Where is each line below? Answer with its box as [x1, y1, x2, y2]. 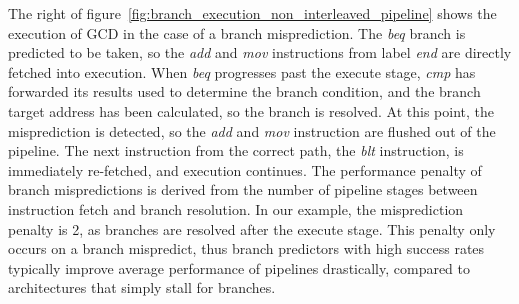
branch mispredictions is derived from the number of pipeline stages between [8, 179, 478, 200]
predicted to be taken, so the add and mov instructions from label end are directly [8, 42, 512, 63]
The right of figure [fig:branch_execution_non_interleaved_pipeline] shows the [8, 3, 497, 23]
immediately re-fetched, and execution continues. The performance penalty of [8, 159, 482, 180]
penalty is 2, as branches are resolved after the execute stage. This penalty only [8, 218, 496, 239]
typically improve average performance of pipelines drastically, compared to [8, 257, 471, 278]
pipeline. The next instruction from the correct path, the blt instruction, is [8, 140, 464, 161]
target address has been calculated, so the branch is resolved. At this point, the [8, 100, 495, 121]
